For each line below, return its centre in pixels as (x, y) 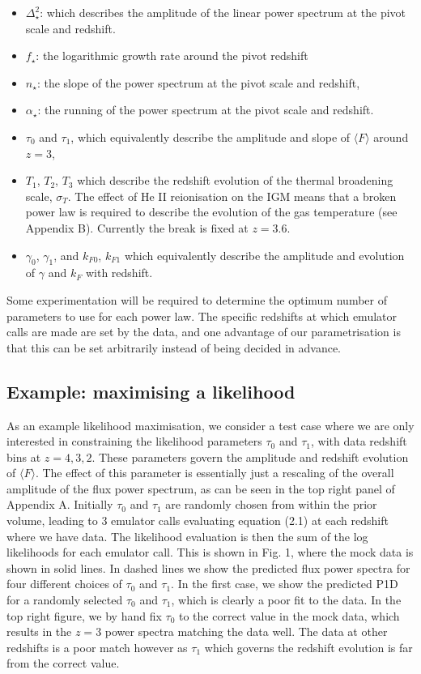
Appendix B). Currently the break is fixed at (137, 227)
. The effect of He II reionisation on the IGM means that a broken (232, 196)
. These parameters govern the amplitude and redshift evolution (250, 456)
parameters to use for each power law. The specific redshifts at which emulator (202, 316)
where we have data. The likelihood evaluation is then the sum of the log (187, 536)
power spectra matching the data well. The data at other (246, 631)
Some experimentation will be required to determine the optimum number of (197, 299)
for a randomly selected (65, 600)
